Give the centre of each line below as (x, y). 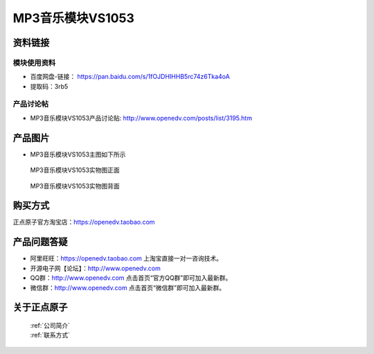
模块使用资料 (34, 62)
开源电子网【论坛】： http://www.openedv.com (95, 268)
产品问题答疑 (40, 242)
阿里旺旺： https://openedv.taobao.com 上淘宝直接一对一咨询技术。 (126, 258)
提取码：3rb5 (49, 86)
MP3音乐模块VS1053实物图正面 (75, 170)
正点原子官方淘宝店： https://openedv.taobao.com (84, 222)
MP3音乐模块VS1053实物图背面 (75, 186)
